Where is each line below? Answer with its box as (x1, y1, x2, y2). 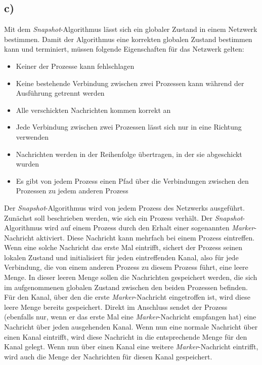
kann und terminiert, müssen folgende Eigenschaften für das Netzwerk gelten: (4, 44, 244, 54)
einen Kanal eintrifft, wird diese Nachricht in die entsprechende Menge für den (4, 331, 247, 342)
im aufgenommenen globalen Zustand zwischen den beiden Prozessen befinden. (4, 281, 248, 292)
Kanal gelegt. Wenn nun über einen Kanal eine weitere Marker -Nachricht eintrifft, (4, 341, 258, 352)
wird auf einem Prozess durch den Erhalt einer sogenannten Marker (45, 222, 254, 233)
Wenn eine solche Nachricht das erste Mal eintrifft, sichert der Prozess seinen (4, 242, 243, 253)
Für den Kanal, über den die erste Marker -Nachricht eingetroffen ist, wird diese (4, 292, 250, 302)
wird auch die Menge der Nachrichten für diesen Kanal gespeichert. (4, 351, 212, 361)
